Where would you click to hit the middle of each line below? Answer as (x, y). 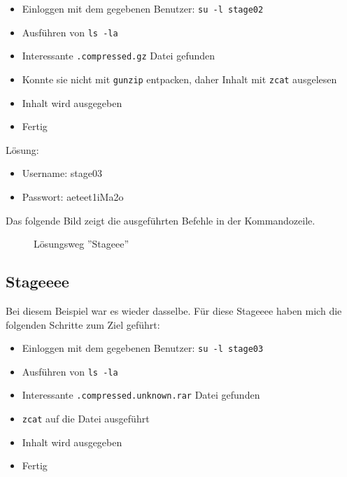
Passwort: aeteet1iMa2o (73, 197)
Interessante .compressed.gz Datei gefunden (119, 56)
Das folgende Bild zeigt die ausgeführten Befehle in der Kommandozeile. (161, 220)
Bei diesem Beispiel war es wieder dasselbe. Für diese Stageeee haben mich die (174, 310)
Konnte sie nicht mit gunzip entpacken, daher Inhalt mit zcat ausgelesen (179, 79)
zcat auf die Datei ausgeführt (86, 419)
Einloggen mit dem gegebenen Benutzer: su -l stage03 (143, 348)
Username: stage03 (62, 173)
